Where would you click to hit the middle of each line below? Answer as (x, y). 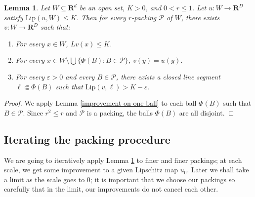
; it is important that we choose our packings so (163, 179)
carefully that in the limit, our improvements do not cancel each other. (111, 189)
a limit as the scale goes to (44, 179)
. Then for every (101, 17)
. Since (33, 112)
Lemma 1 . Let (27, 7)
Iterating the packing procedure (87, 139)
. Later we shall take (218, 170)
